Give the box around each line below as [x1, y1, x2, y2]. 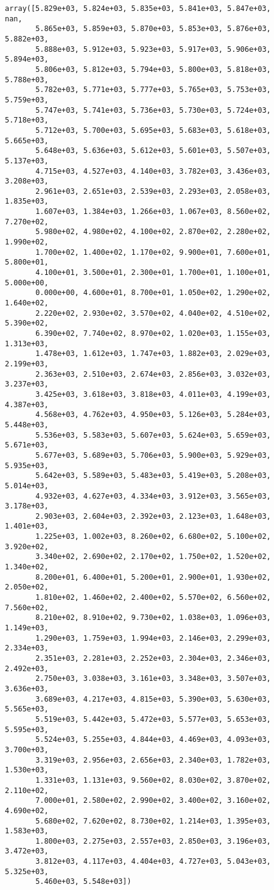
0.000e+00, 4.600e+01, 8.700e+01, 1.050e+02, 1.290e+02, [35, 288, 271, 297]
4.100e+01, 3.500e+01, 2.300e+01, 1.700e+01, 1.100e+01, [35, 268, 271, 277]
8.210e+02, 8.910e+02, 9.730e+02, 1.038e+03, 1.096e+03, [35, 613, 271, 622]
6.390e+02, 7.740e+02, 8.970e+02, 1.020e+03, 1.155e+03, [35, 329, 271, 338]
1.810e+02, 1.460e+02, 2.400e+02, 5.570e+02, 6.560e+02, [35, 593, 271, 602]
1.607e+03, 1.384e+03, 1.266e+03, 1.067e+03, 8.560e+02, [35, 207, 271, 216]
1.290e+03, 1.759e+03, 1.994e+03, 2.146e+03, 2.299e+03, [35, 633, 271, 643]
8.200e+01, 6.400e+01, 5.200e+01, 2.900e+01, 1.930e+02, [35, 572, 271, 582]
